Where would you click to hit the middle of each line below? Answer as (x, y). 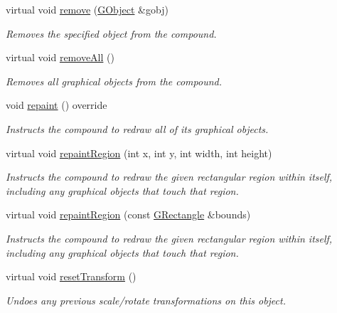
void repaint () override (57, 105)
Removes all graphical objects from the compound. (114, 81)
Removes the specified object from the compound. (111, 33)
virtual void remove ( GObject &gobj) (87, 9)
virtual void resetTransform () (71, 276)
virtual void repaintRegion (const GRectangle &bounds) (128, 214)
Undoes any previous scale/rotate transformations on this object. (146, 300)
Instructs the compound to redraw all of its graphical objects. (137, 128)
